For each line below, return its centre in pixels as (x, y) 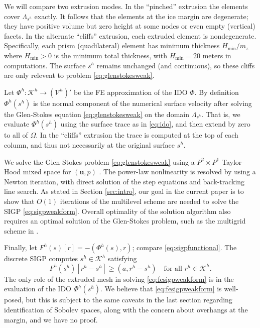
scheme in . (21, 230)
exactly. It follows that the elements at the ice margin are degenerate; (141, 16)
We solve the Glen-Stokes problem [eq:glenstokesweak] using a (99, 161)
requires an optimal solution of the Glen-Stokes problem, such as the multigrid (125, 221)
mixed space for (47, 172)
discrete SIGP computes (41, 258)
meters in (217, 55)
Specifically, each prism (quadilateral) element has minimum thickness (112, 45)
